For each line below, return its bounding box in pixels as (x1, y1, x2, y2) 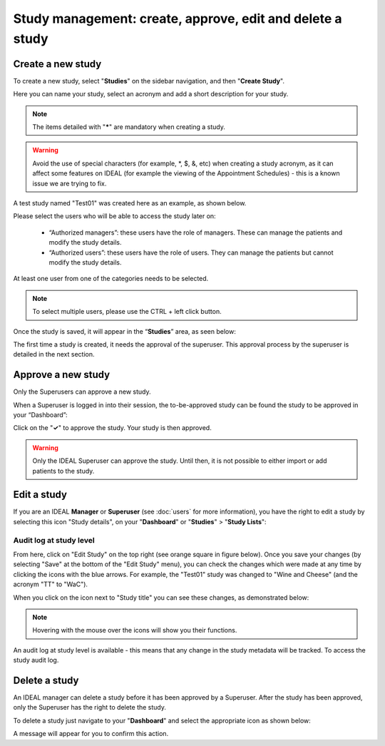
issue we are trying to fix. (32, 179, 107, 188)
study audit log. (13, 656, 59, 665)
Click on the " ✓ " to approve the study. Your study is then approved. (13, 424, 212, 432)
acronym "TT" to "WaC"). (13, 580, 88, 588)
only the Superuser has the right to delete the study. (13, 703, 167, 712)
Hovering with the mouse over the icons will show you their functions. (32, 626, 237, 635)
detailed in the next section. (13, 350, 96, 359)
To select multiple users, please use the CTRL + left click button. (32, 307, 222, 316)
